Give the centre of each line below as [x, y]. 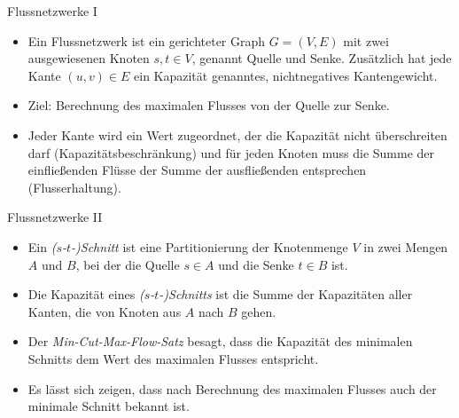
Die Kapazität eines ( [86, 294]
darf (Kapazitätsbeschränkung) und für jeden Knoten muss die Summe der [231, 152]
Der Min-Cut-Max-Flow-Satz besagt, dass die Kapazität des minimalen [220, 341]
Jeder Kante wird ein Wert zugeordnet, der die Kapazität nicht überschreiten [237, 134]
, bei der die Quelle [128, 264]
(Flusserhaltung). [74, 187]
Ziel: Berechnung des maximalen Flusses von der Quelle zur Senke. [209, 105]
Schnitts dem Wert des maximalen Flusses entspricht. [173, 358]
